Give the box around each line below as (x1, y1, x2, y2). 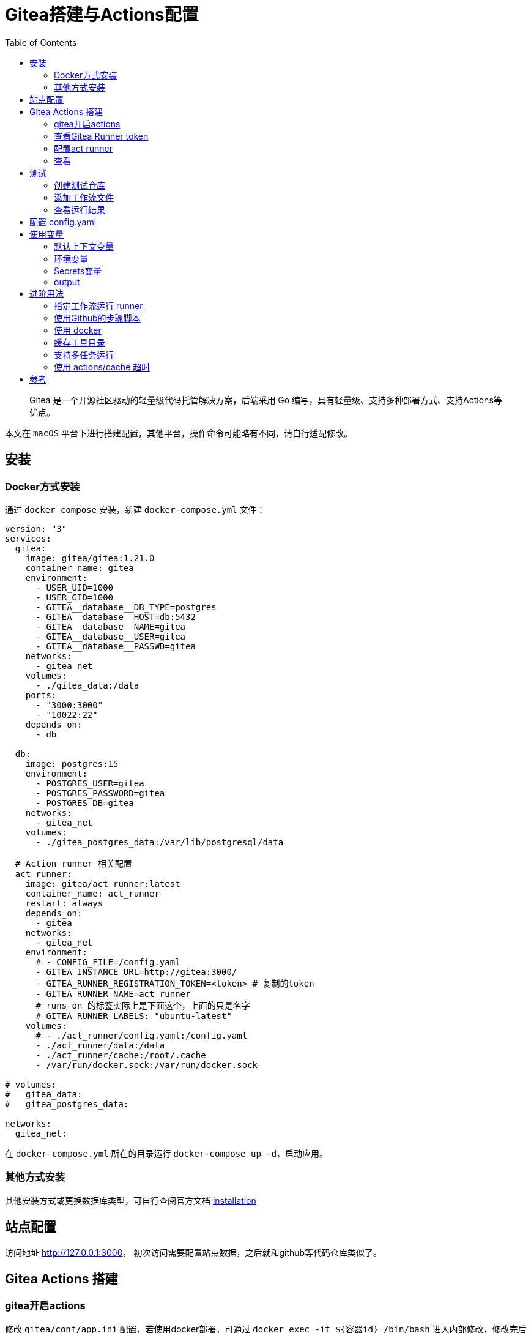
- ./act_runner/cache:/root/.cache (35, 1050, 206, 1060)
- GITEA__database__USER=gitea (35, 631, 186, 641)
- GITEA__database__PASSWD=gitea (35, 641, 196, 651)
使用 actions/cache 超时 (54, 361, 150, 372)
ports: (25, 690, 57, 700)
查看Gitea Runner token (54, 130, 149, 141)
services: (5, 533, 51, 543)
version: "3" (5, 523, 67, 534)
